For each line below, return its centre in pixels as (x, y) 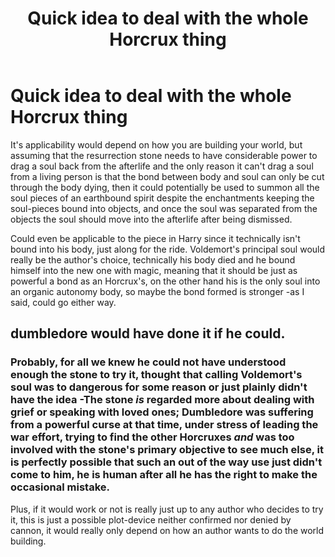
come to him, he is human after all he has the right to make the (164, 475)
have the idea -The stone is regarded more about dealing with (162, 400)
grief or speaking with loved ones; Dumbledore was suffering (162, 412)
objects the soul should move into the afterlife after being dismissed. (151, 219)
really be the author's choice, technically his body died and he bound (153, 259)
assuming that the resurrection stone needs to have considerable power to (164, 155)
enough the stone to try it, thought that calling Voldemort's (156, 375)
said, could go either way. (63, 302)
